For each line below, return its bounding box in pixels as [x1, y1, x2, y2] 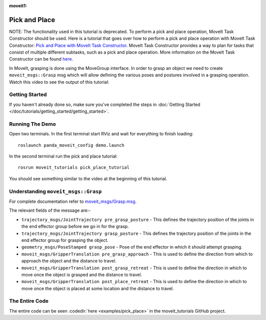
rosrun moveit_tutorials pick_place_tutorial [18, 165, 130, 170]
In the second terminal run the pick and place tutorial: [9, 153, 118, 160]
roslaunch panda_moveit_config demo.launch [18, 142, 125, 148]
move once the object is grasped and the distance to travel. [21, 271, 142, 278]
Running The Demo [9, 121, 56, 128]
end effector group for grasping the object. [21, 237, 108, 243]
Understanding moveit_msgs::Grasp [9, 188, 102, 194]
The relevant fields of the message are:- [9, 207, 91, 214]
